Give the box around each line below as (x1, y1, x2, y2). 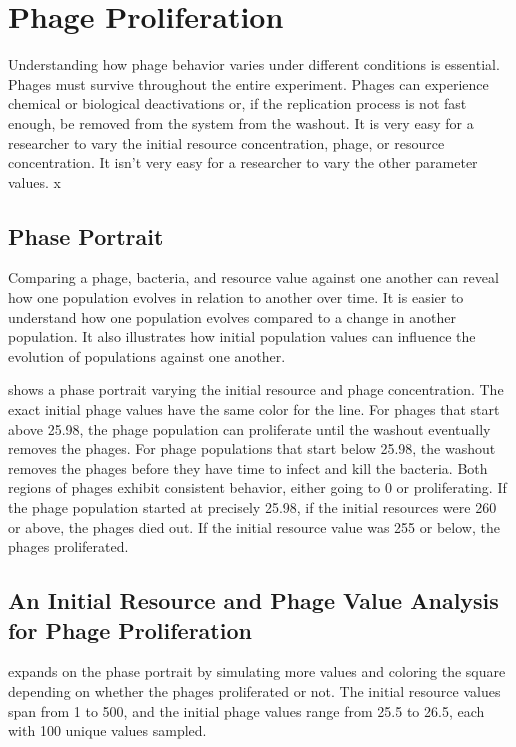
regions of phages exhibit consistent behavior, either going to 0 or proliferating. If (8, 477, 507, 498)
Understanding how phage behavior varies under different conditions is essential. (8, 54, 500, 75)
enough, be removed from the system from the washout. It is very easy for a (8, 112, 474, 133)
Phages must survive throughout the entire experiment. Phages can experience (8, 73, 489, 94)
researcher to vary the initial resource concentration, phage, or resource (8, 132, 445, 153)
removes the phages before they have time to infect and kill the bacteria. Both (8, 457, 488, 478)
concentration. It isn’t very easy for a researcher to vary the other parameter (8, 152, 478, 173)
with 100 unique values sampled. (8, 720, 207, 741)
